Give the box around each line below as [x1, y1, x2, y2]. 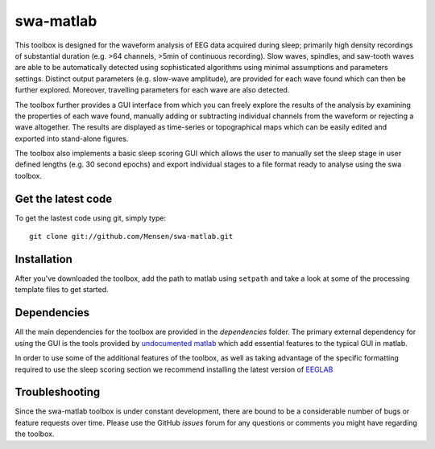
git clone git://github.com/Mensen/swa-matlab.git [29, 232, 234, 241]
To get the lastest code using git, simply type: [14, 213, 167, 223]
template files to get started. [14, 285, 109, 295]
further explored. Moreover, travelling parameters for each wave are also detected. [14, 85, 290, 95]
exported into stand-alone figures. [14, 134, 129, 143]
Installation [14, 252, 72, 266]
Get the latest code [14, 192, 113, 205]
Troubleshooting [14, 385, 101, 399]
